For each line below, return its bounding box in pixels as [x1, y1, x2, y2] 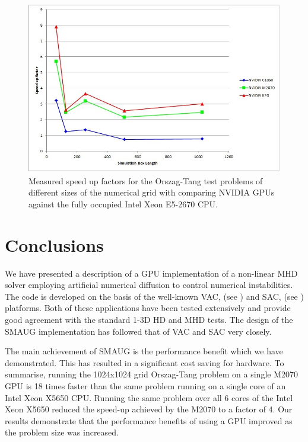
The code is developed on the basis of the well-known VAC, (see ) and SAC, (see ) [5, 290, 304, 302]
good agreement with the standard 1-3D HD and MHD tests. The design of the [5, 313, 293, 326]
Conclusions [5, 232, 104, 257]
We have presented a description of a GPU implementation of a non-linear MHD [5, 267, 298, 279]
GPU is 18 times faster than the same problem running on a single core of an [5, 380, 286, 392]
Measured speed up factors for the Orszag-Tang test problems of [28, 174, 263, 187]
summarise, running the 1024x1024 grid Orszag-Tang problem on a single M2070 [5, 368, 299, 380]
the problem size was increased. [5, 426, 119, 438]
